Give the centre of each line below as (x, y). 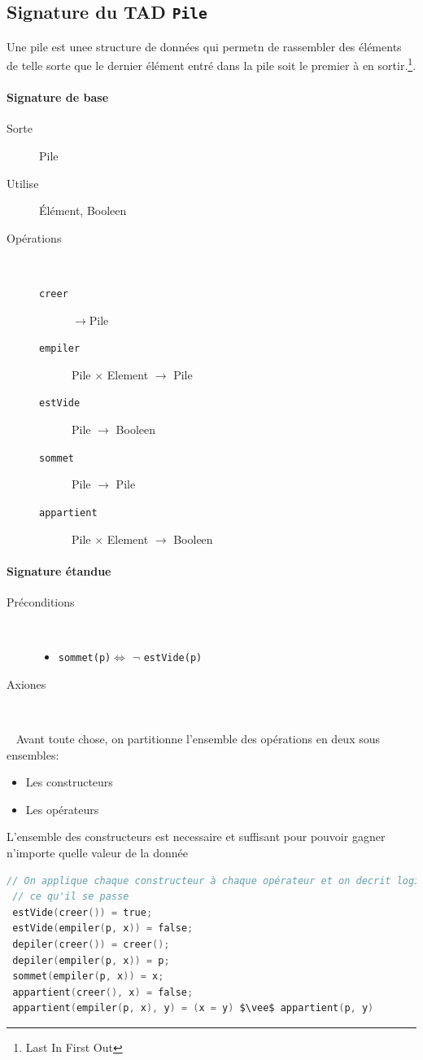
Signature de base (58, 97)
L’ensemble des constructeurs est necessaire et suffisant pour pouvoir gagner (196, 837)
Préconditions (41, 602)
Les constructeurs (69, 782)
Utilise (23, 183)
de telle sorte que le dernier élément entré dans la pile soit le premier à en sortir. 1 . (211, 64)
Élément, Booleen (83, 210)
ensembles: (33, 754)
